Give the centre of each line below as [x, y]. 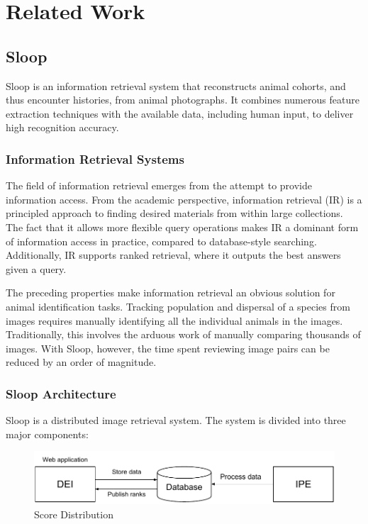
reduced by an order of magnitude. [81, 362]
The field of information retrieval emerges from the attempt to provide [159, 185]
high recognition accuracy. [62, 127]
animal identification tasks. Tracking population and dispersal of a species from [178, 306]
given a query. [36, 268]
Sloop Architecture [61, 393]
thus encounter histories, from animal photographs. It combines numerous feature [183, 100]
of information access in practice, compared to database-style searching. [161, 241]
